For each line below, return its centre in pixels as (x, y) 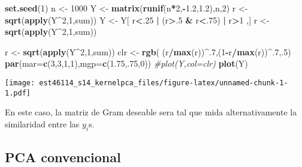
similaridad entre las (42, 123)
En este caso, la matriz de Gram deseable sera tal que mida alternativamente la (151, 112)
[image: (20, 83)
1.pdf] (18, 93)
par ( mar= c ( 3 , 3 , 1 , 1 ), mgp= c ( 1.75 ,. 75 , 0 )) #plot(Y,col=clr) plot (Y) (126, 63)
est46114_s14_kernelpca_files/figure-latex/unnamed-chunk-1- (164, 83)
